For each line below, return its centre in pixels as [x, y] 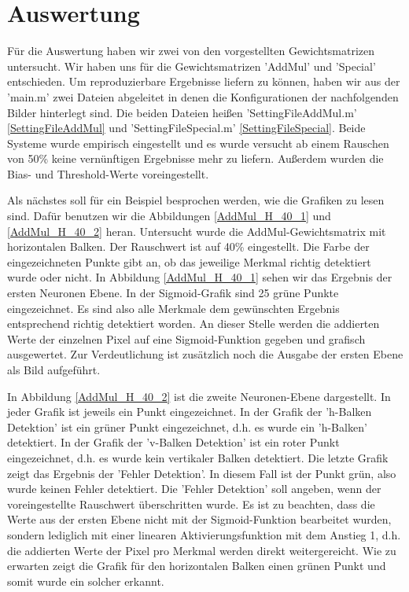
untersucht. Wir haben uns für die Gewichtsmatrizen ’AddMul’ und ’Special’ [192, 66]
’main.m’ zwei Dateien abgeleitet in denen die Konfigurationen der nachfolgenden [203, 96]
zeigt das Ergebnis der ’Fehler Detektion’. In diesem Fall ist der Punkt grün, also [202, 473]
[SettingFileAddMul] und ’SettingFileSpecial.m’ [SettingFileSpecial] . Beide [186, 128]
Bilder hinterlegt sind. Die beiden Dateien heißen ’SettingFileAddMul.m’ [182, 112]
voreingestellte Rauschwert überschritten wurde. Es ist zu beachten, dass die [191, 504]
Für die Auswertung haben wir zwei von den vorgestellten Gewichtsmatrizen [191, 51]
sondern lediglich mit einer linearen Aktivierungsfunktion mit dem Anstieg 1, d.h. [204, 534]
